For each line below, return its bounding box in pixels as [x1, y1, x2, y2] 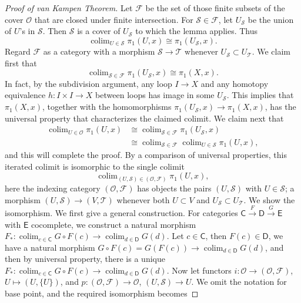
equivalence [5, 89, 46, 101]
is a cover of [77, 25, 121, 37]
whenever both [116, 193, 170, 206]
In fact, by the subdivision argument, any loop [5, 77, 172, 89]
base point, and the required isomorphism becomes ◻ [5, 287, 199, 299]
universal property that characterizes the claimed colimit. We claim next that [5, 112, 284, 124]
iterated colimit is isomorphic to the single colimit [5, 160, 185, 172]
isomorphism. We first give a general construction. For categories [5, 206, 238, 218]
